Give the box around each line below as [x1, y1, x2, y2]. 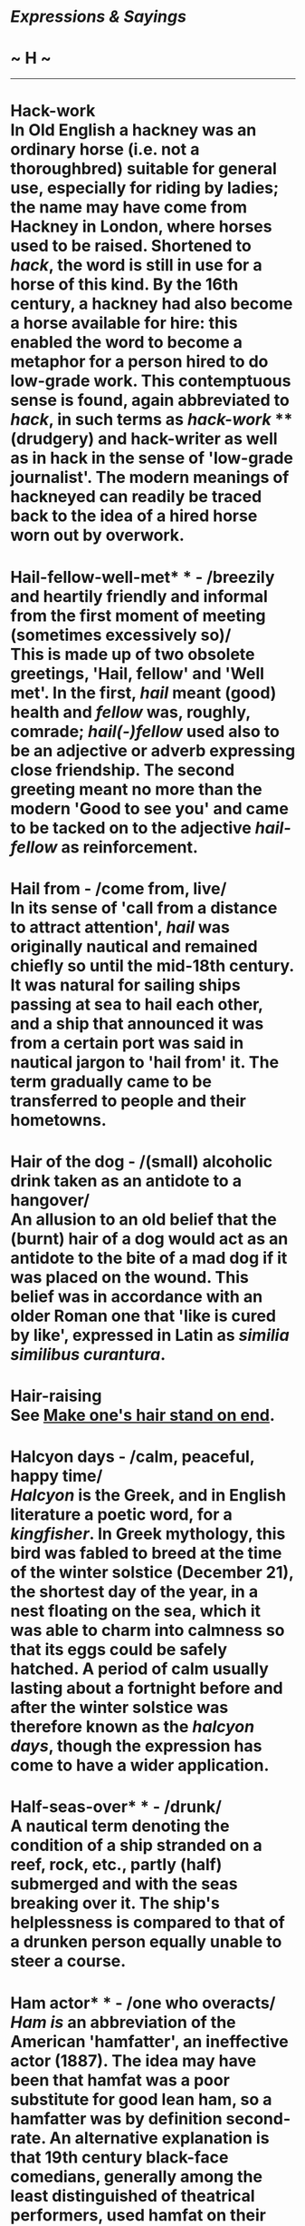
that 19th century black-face [10, 2147, 229, 2167]
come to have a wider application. [10, 1755, 270, 1776]
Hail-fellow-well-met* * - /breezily [10, 566, 275, 587]
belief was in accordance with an [10, 1286, 263, 1306]
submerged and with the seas [10, 1874, 238, 1895]
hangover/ [10, 1189, 90, 1210]
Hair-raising [10, 1386, 102, 1406]
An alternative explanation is [49, 2127, 270, 2148]
